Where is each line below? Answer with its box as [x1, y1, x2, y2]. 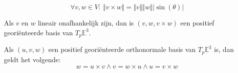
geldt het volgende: [4, 54, 61, 64]
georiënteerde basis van [4, 27, 73, 37]
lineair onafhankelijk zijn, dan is [38, 18, 134, 27]
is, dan [214, 44, 234, 54]
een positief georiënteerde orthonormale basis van [48, 44, 196, 54]
